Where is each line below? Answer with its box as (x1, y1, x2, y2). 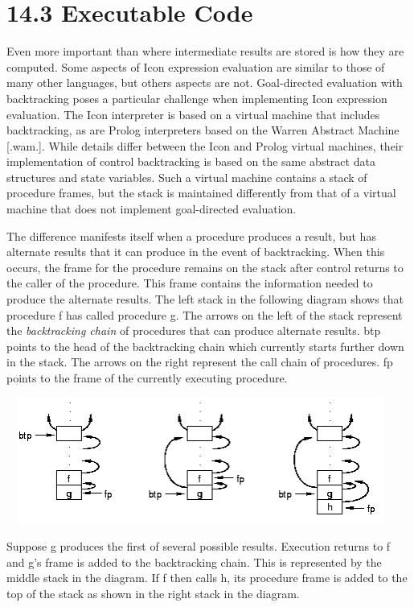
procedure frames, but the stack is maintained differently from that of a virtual (6, 184, 396, 201)
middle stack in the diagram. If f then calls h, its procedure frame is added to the (6, 569, 408, 586)
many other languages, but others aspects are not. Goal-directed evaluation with (6, 74, 403, 91)
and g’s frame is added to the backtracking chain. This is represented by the (6, 553, 382, 570)
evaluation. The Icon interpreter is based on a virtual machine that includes (6, 105, 380, 122)
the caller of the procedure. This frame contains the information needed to (6, 275, 373, 291)
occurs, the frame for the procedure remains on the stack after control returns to (6, 258, 404, 275)
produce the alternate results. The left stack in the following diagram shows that (6, 291, 404, 308)
